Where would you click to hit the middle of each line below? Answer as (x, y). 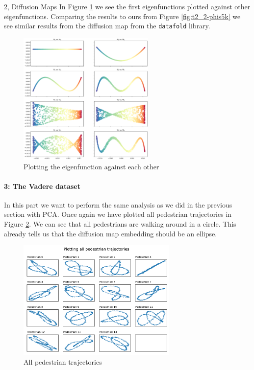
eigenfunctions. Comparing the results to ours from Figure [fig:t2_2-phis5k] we (122, 16)
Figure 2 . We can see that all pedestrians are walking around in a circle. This (120, 223)
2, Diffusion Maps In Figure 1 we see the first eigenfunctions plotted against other (127, 6)
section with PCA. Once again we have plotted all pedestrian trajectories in (118, 214)
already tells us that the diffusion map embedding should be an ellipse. (111, 233)
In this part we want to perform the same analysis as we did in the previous (118, 204)
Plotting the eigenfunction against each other (91, 167)
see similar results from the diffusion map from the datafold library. (107, 26)
